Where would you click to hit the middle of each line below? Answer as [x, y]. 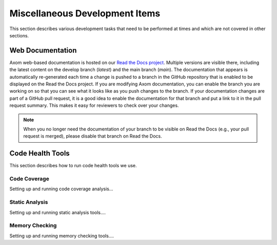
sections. [19, 35]
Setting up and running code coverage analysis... [61, 189]
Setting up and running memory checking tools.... [62, 236]
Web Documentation [43, 50]
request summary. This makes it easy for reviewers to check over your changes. [94, 105]
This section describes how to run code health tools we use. [73, 166]
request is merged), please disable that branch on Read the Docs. [93, 136]
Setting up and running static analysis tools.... [58, 212]
